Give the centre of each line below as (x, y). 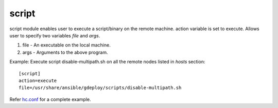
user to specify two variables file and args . (55, 35)
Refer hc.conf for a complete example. (50, 99)
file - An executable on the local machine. (66, 45)
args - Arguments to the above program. (65, 52)
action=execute (38, 80)
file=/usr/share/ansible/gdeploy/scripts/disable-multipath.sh (100, 88)
